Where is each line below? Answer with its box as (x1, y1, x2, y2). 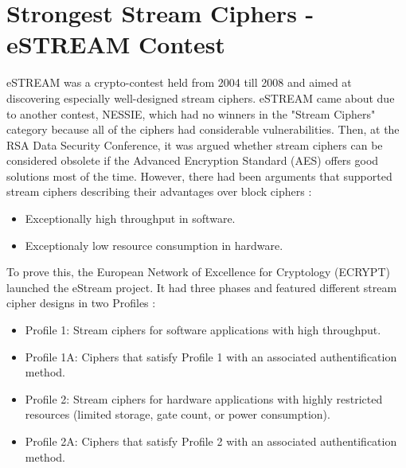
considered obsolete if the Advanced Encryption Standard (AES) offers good (6, 152, 379, 169)
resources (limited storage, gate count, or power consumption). (25, 406, 330, 423)
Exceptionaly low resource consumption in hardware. (25, 236, 283, 253)
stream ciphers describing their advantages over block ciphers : (6, 183, 312, 200)
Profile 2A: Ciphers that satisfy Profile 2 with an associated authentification (25, 433, 397, 449)
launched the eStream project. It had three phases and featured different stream (6, 279, 397, 295)
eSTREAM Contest (6, 28, 225, 60)
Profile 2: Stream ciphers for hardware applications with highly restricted (25, 390, 383, 407)
